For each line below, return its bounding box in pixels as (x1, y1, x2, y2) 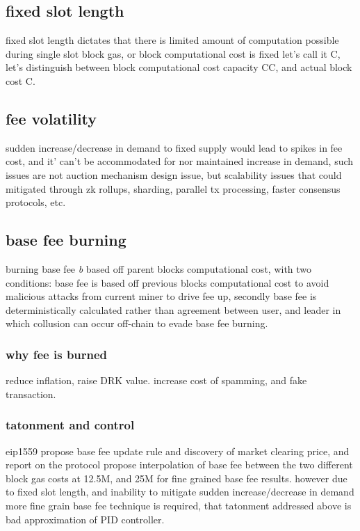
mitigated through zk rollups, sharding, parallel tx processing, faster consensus (6, 181, 341, 196)
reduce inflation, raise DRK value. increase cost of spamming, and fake (6, 373, 307, 388)
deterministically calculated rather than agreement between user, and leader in (6, 302, 341, 317)
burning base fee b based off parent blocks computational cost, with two (6, 261, 312, 276)
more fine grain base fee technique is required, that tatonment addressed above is (6, 498, 352, 512)
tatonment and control (6, 416, 135, 434)
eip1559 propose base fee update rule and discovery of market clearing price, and (6, 443, 350, 458)
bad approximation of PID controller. (6, 512, 165, 526)
